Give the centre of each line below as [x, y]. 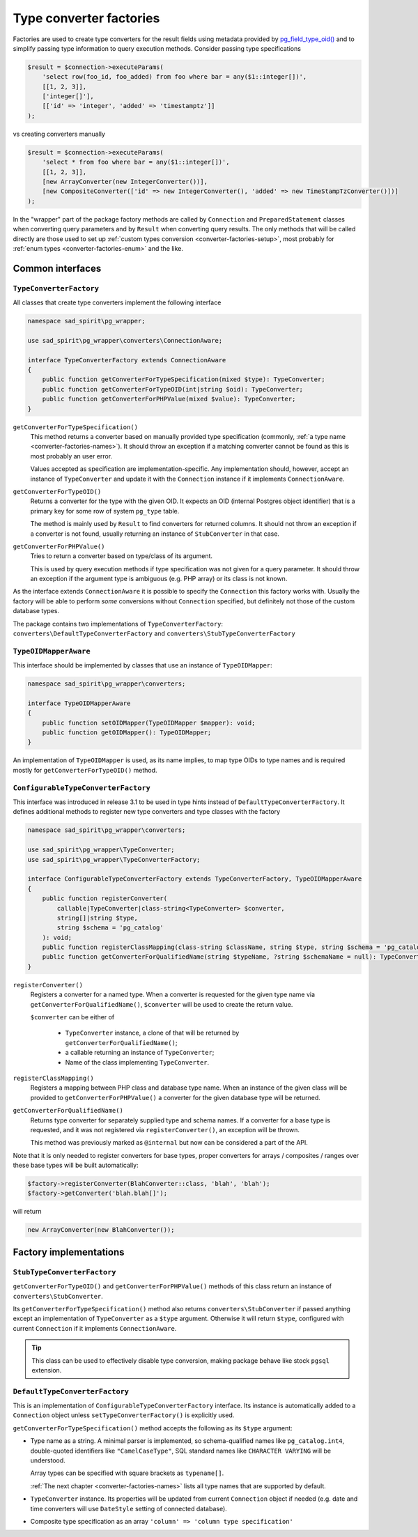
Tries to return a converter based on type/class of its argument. [121, 556]
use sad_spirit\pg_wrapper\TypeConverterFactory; [114, 859]
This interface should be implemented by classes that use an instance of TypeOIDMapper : [142, 665]
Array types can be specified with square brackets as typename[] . [127, 1473]
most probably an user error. [71, 456]
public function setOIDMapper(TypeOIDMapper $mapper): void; [149, 723]
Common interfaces [57, 268]
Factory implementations [69, 1252]
